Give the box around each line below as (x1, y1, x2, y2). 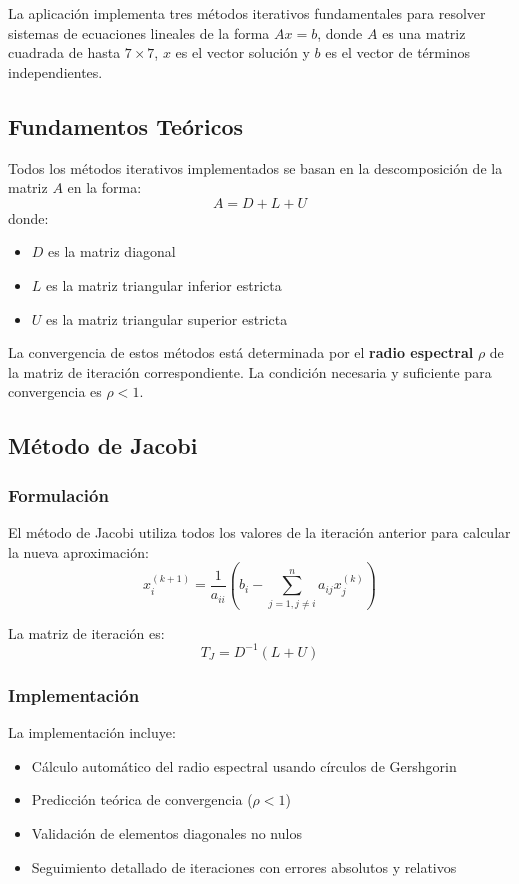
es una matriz (382, 22, 466, 43)
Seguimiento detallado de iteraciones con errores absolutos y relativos (31, 856, 457, 877)
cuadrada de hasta (8, 42, 121, 63)
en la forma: (67, 177, 142, 198)
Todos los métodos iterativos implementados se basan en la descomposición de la (8, 157, 503, 178)
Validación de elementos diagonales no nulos (31, 822, 302, 843)
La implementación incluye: (8, 722, 176, 743)
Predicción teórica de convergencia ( (31, 789, 253, 810)
